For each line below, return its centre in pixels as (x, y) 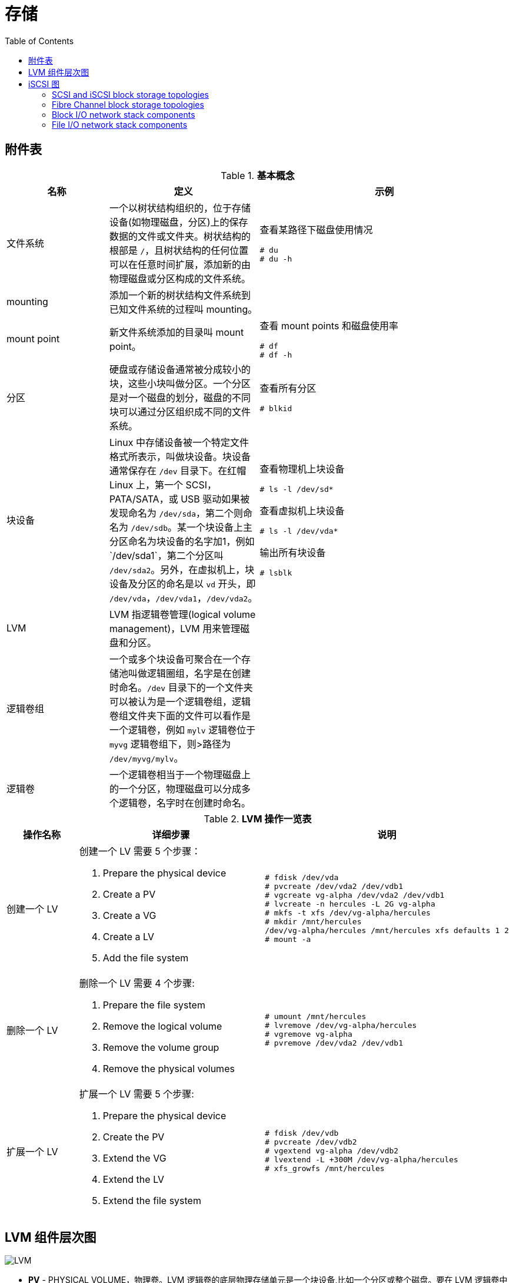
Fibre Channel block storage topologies (128, 104)
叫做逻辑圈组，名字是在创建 (189, 673)
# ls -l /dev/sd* (297, 490)
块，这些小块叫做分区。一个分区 (180, 383)
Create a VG (129, 915)
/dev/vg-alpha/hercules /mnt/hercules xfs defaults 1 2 (387, 930)
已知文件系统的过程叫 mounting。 (183, 309)
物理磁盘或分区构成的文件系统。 (180, 278)
